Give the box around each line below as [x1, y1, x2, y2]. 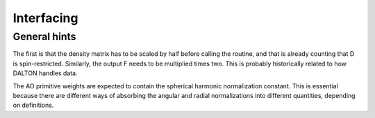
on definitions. [12, 101, 54, 110]
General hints [12, 30, 76, 43]
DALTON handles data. [12, 69, 78, 77]
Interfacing [12, 10, 78, 26]
